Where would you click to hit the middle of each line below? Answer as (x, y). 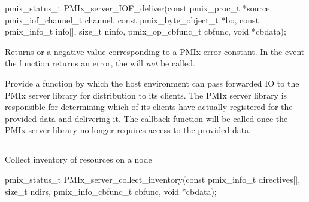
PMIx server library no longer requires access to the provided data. (128, 130)
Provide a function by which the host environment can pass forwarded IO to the (152, 83)
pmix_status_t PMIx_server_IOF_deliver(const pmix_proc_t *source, (139, 8)
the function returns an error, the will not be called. (100, 63)
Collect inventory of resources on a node (78, 159)
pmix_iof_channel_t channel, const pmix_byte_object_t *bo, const (132, 19)
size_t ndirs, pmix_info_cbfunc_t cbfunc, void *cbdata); (111, 191)
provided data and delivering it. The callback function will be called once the (146, 118)
